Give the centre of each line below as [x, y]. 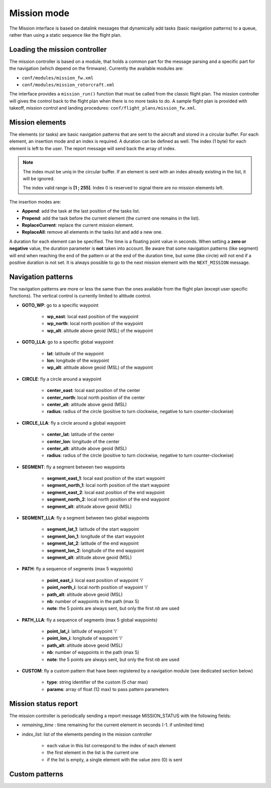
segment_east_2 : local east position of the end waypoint [106, 492]
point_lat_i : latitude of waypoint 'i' [82, 631]
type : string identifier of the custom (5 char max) [97, 682]
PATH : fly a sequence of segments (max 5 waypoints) [77, 569]
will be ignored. [39, 179]
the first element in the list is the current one [93, 753]
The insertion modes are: [35, 202]
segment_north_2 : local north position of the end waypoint [108, 500]
